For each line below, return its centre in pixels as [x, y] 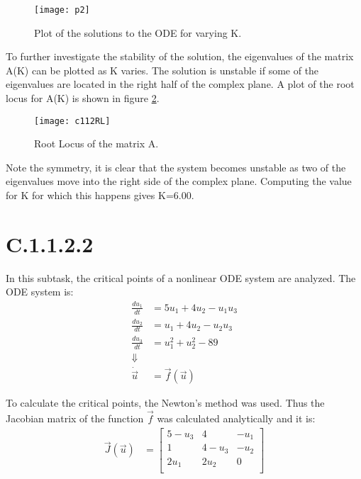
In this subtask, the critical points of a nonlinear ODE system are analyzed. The [181, 277]
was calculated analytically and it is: [236, 418]
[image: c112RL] [72, 121]
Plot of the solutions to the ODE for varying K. [138, 32]
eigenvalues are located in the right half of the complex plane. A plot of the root [180, 84]
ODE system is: [40, 292]
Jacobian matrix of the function [75, 418]
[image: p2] [62, 10]
